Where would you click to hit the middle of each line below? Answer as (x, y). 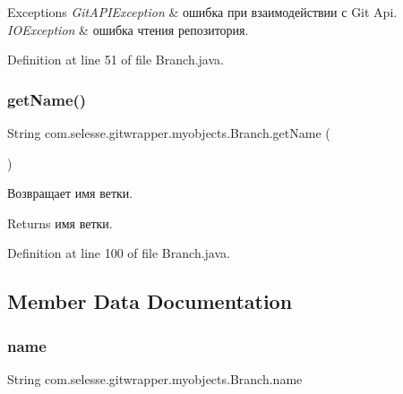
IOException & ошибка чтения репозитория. (128, 29)
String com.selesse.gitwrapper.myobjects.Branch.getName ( (169, 133)
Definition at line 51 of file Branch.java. (116, 60)
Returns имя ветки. (60, 223)
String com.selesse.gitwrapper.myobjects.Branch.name (155, 378)
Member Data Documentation (150, 301)
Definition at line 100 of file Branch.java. (119, 253)
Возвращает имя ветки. (70, 193)
